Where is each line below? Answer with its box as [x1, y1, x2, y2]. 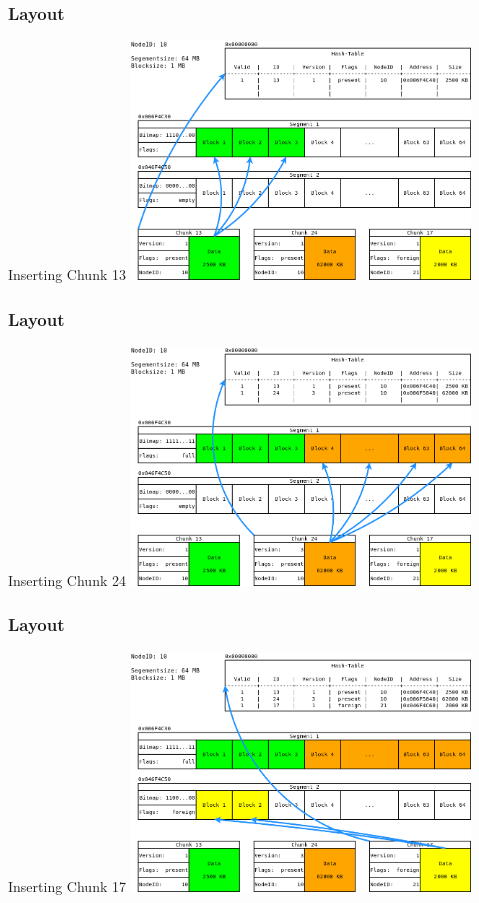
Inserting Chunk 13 [8, 264, 126, 285]
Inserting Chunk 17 [8, 875, 126, 896]
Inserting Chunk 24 [8, 569, 126, 590]
